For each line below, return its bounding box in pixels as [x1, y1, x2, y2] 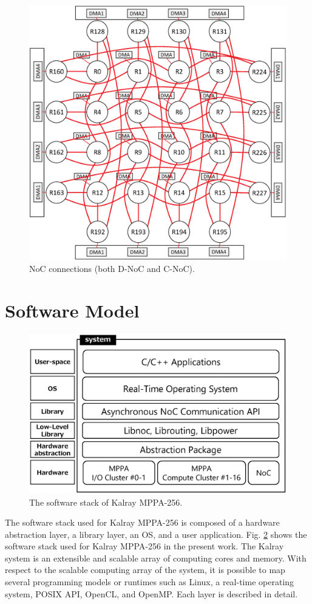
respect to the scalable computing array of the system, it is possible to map [5, 563, 285, 576]
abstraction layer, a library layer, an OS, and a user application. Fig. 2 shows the [5, 528, 307, 540]
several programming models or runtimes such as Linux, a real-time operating [5, 575, 294, 588]
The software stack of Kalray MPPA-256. [29, 495, 183, 508]
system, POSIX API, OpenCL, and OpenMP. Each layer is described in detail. [5, 587, 298, 600]
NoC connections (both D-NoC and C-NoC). [29, 262, 195, 275]
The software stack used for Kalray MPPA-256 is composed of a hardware [5, 516, 280, 529]
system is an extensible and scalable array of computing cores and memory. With [5, 551, 307, 564]
